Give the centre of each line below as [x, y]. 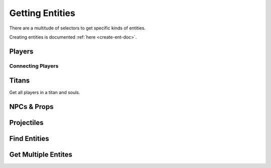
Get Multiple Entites [41, 155]
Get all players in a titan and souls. [45, 92]
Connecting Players [34, 66]
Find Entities [29, 139]
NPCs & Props [31, 107]
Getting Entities [42, 13]
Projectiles [26, 123]
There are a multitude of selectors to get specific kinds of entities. [77, 28]
